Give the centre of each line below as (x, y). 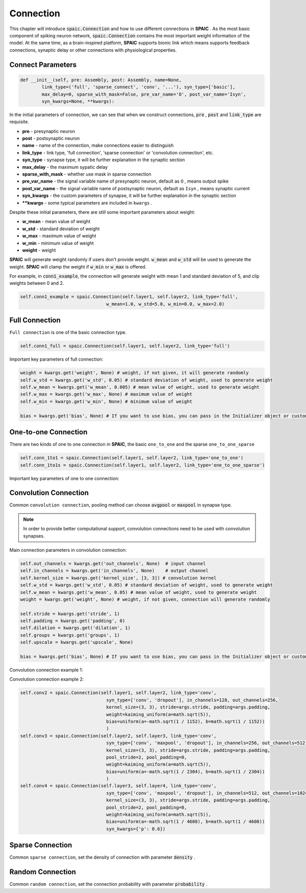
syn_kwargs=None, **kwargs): (78, 101)
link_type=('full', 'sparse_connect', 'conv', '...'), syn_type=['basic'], (138, 87)
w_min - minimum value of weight (58, 243)
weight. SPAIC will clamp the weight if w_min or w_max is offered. (78, 266)
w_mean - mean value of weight (56, 221)
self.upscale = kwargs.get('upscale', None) (77, 642)
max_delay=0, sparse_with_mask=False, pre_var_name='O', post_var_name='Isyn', (144, 94)
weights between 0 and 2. (37, 283)
